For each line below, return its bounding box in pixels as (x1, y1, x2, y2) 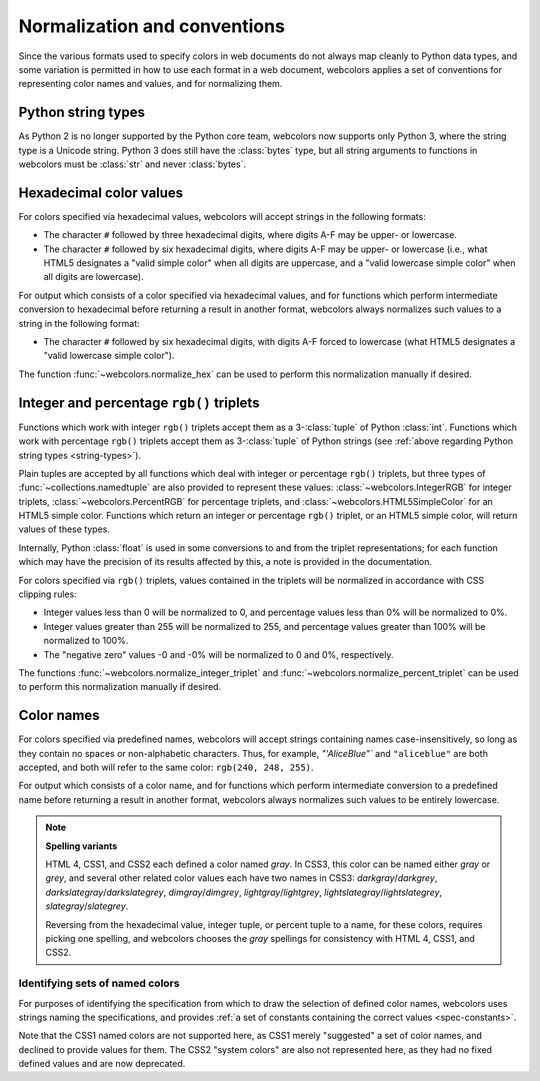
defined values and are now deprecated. (18, 1058, 186, 1070)
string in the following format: (18, 317, 140, 329)
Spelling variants (45, 840, 118, 852)
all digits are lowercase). (43, 271, 144, 283)
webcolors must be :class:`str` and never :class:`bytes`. (18, 158, 247, 170)
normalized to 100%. (43, 635, 129, 647)
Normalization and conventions (18, 15, 285, 37)
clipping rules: (18, 588, 77, 600)
